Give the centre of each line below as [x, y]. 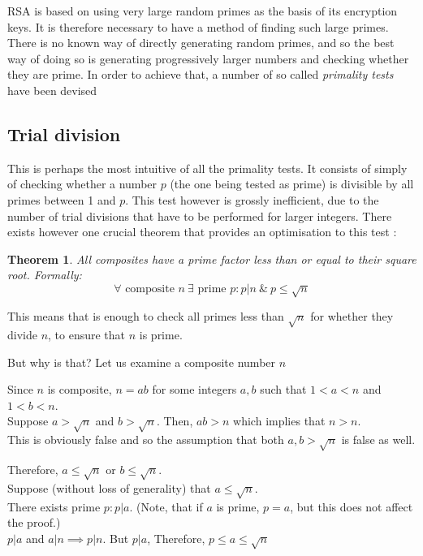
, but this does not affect [352, 506]
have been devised [52, 90]
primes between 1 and [62, 199]
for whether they [352, 316]
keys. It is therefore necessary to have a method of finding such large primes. [198, 26]
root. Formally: [45, 275]
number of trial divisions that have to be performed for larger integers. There [200, 216]
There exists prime [54, 506]
